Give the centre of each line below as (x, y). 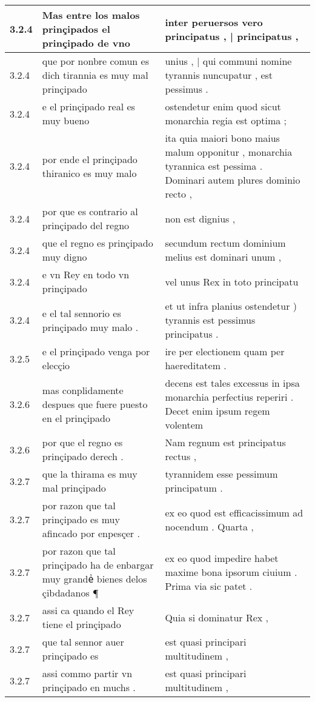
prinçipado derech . (83, 456)
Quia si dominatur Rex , (217, 617)
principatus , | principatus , (232, 36)
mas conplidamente (83, 390)
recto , (178, 194)
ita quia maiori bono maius (222, 138)
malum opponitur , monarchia (229, 152)
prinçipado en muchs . (89, 687)
